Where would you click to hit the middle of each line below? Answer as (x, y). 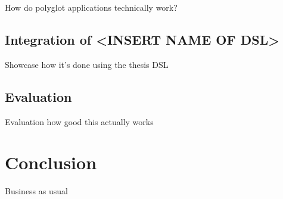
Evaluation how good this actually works (79, 121)
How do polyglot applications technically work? (91, 7)
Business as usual (36, 191)
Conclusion (51, 162)
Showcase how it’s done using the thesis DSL (87, 64)
